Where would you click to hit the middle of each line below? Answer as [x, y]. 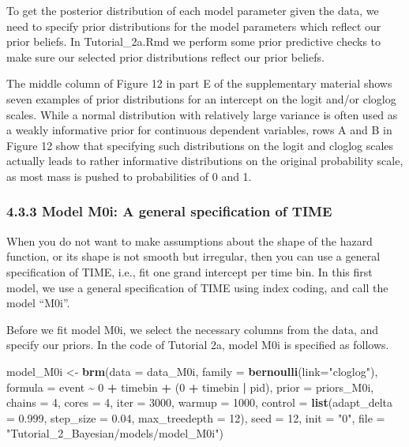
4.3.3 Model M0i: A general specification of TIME [169, 211]
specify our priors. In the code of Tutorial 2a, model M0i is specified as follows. [198, 345]
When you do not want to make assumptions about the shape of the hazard [189, 240]
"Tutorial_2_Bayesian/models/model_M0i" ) [115, 433]
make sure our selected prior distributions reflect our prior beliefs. [165, 56]
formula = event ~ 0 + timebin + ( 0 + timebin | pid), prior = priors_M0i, [190, 387]
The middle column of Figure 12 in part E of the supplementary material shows [199, 83]
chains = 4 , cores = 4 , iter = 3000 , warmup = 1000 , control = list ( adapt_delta [200, 402]
